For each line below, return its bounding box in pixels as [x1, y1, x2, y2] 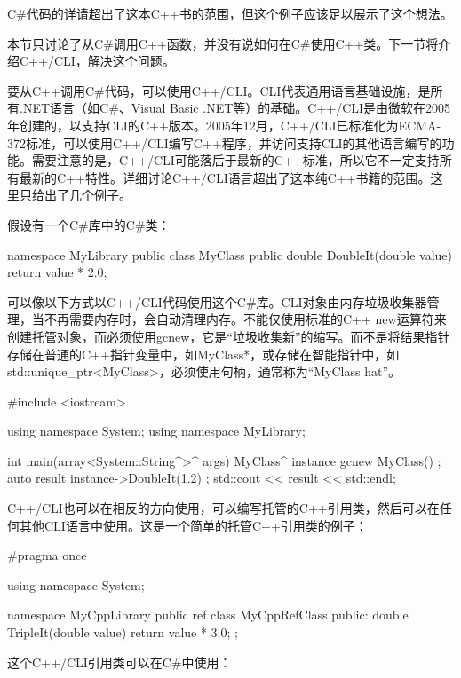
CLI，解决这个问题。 [53, 51, 175, 70]
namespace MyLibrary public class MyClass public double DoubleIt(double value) [7, 245, 453, 264]
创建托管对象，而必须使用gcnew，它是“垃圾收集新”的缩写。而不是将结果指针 [7, 327, 450, 345]
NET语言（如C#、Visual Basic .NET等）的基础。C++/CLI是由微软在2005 [22, 99, 451, 117]
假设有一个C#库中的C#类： [7, 215, 171, 233]
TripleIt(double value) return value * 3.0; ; [7, 623, 238, 642]
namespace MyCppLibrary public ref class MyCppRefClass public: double [7, 605, 409, 624]
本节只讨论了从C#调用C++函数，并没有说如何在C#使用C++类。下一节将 [7, 34, 439, 52]
